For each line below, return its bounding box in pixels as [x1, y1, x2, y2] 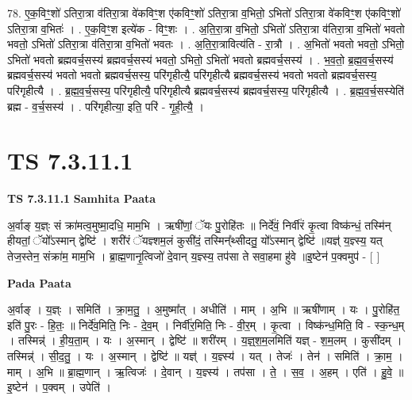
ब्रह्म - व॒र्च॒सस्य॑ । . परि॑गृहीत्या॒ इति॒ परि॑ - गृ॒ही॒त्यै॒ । [7, 97, 204, 114]
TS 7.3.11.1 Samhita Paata [7, 190, 156, 207]
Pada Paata [7, 274, 71, 291]
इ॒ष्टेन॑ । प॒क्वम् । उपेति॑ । [7, 379, 112, 395]
